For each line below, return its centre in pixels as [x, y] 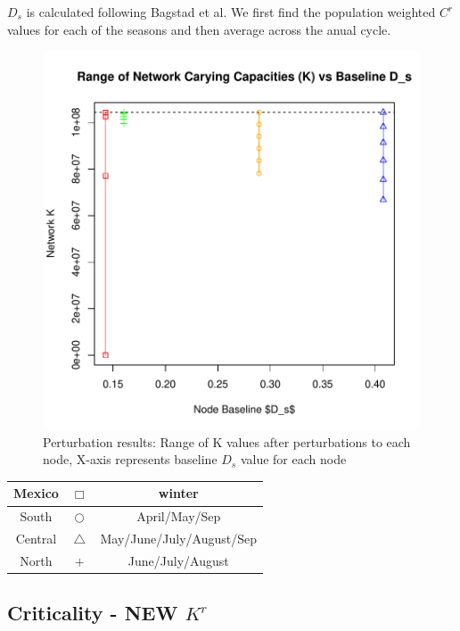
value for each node [293, 459]
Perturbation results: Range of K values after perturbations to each [227, 441]
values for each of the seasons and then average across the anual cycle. [199, 29]
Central [36, 539]
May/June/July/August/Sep [179, 539]
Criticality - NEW [93, 613]
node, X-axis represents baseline [130, 459]
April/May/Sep [179, 516]
